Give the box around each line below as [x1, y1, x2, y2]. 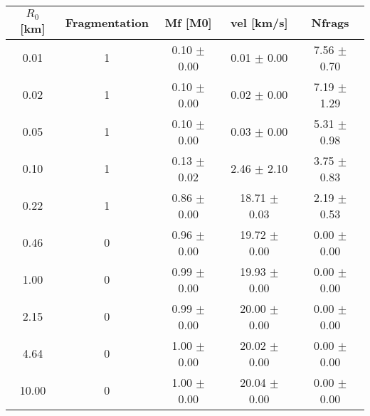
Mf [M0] [164, 14, 212, 31]
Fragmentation [65, 14, 149, 31]
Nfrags [311, 14, 349, 31]
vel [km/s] [231, 14, 288, 31]
